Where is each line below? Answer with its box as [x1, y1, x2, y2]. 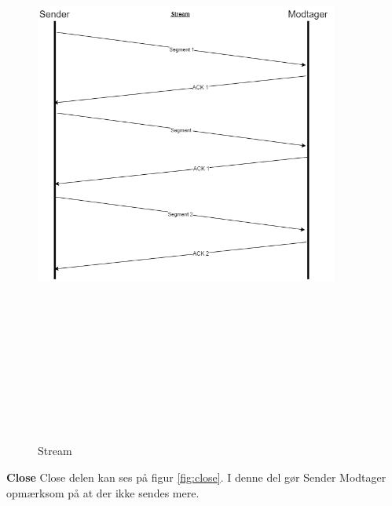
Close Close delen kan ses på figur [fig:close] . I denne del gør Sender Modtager [6, 469, 387, 486]
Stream [38, 442, 72, 459]
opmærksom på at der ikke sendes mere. [6, 484, 200, 501]
